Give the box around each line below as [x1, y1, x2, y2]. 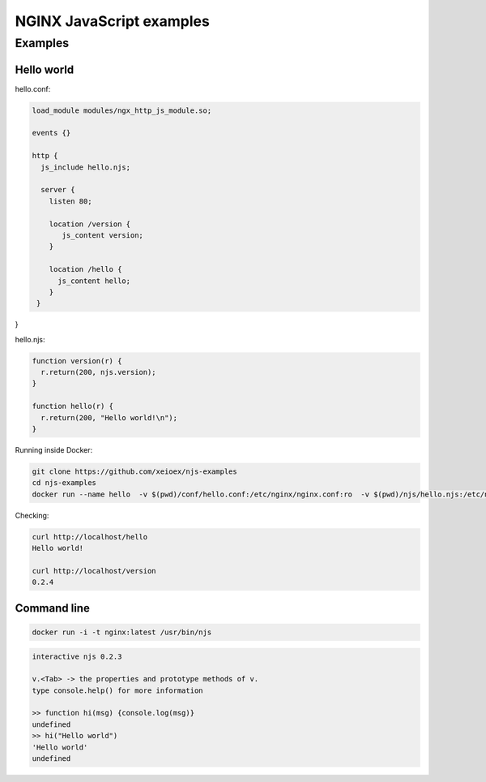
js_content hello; [58, 276, 131, 286]
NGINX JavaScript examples [15, 12, 210, 30]
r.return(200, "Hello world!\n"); [40, 413, 178, 422]
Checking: [15, 510, 49, 520]
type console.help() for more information [32, 685, 203, 695]
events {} [32, 128, 71, 138]
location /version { [49, 219, 131, 229]
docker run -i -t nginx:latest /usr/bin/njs [32, 627, 212, 637]
